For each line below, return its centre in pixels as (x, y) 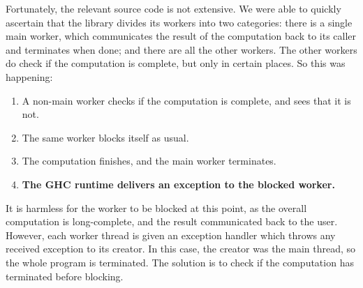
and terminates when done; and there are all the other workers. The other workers (181, 49)
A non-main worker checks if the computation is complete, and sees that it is (186, 100)
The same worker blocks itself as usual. (105, 137)
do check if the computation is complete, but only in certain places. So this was (176, 63)
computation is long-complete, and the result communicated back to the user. (172, 221)
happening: (29, 76)
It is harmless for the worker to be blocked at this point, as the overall (156, 207)
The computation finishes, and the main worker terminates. (149, 161)
